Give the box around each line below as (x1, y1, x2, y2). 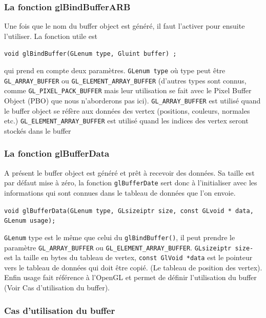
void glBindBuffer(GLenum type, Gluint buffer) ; (4, 50, 177, 58)
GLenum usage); (4, 217, 56, 225)
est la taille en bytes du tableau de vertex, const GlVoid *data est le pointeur (4, 252, 253, 263)
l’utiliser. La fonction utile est (4, 30, 98, 41)
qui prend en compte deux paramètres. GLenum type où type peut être (4, 65, 226, 76)
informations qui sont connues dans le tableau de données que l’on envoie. (4, 187, 236, 198)
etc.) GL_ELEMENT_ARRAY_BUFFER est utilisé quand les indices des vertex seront (4, 115, 249, 126)
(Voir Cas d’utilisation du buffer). (4, 282, 110, 293)
